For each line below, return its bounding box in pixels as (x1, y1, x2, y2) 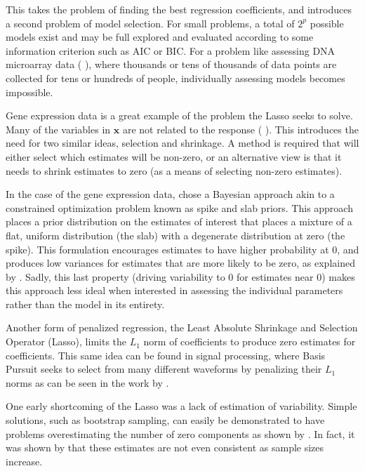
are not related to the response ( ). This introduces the (122, 121, 359, 136)
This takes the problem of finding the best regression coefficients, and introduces (6, 2, 352, 16)
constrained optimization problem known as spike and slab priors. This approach (6, 200, 353, 215)
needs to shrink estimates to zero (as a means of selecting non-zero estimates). (6, 163, 343, 178)
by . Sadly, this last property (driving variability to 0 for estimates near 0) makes (6, 269, 355, 284)
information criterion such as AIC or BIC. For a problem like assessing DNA (6, 43, 336, 58)
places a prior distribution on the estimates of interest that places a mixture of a (6, 214, 352, 229)
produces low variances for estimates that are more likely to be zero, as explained (6, 256, 355, 270)
